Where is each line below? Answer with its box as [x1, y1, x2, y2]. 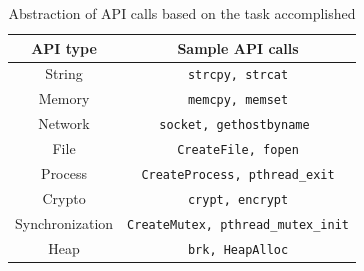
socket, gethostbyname [159, 118, 310, 133]
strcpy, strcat [187, 68, 289, 83]
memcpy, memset [187, 93, 289, 108]
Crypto [42, 188, 86, 208]
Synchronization [15, 212, 114, 233]
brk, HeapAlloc [187, 242, 289, 257]
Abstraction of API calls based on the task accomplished [8, 3, 356, 23]
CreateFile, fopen [177, 143, 299, 158]
